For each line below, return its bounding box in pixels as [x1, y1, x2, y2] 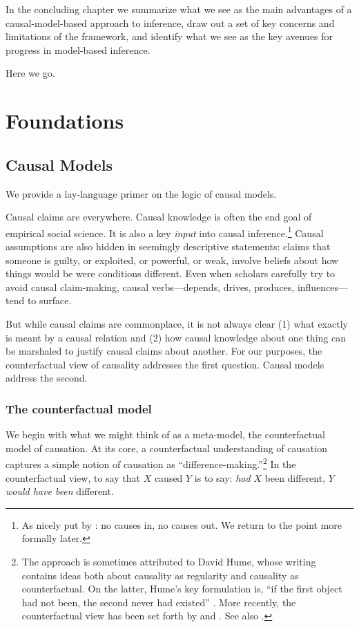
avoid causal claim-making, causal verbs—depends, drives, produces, [6, 279, 295, 294]
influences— [297, 279, 349, 294]
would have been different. [6, 484, 114, 498]
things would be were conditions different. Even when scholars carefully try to [6, 266, 336, 281]
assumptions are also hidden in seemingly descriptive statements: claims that [6, 238, 331, 253]
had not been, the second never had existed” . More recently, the [21, 595, 296, 609]
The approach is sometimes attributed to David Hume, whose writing [21, 554, 316, 568]
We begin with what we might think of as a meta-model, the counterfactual [6, 427, 325, 442]
